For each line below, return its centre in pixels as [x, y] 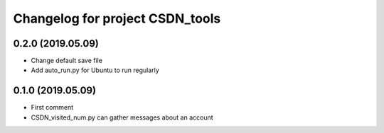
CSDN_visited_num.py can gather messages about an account [122, 117]
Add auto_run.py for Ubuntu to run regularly [95, 70]
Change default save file [67, 61]
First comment [52, 108]
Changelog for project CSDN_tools [117, 18]
